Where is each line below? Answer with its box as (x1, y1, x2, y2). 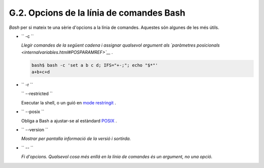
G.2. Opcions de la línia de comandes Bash (9, 7, 186, 18)
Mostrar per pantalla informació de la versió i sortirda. (21, 136, 131, 142)
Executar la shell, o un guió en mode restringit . (21, 99, 116, 105)
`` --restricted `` (21, 91, 53, 96)
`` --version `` (21, 127, 48, 133)
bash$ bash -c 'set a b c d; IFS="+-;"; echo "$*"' (31, 62, 158, 68)
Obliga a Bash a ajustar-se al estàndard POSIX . (21, 118, 117, 123)
